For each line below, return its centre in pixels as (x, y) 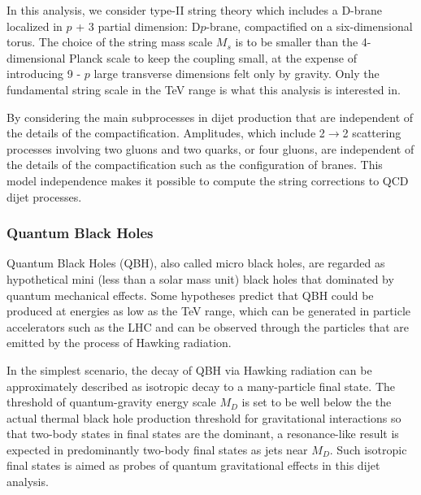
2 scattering (372, 133)
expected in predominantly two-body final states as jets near (157, 449)
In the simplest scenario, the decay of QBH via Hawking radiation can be (189, 369)
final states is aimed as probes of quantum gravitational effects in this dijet (193, 465)
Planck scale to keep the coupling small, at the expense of (213, 57)
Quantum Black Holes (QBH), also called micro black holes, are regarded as (196, 263)
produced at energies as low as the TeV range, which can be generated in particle (208, 311)
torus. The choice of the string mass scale (110, 42)
